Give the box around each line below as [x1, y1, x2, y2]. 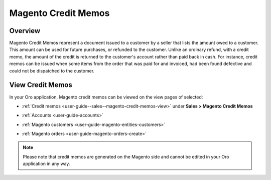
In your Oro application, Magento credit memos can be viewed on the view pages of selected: [9, 94, 203, 100]
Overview [9, 26, 41, 35]
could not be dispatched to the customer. [9, 67, 95, 73]
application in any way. [23, 160, 70, 167]
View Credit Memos [9, 80, 72, 89]
